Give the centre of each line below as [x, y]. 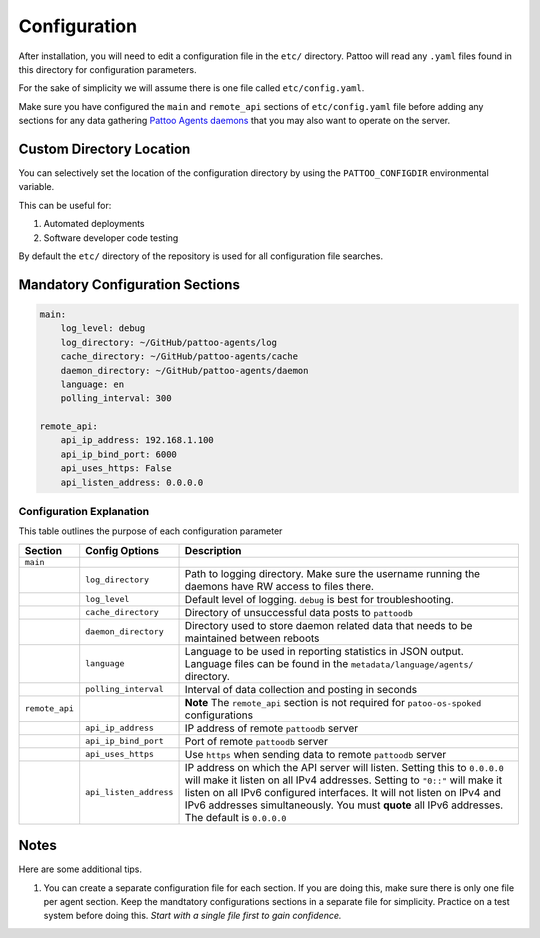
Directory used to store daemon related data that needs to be [328, 625]
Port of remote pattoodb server [256, 741]
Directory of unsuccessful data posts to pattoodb [299, 612]
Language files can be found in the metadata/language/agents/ [329, 663]
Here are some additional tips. [80, 869]
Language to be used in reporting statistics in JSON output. [324, 651]
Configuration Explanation [84, 512]
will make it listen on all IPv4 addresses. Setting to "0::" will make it [343, 780]
